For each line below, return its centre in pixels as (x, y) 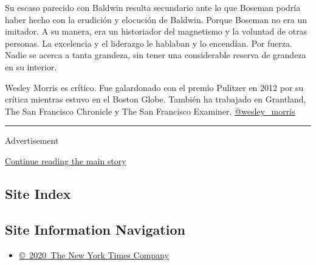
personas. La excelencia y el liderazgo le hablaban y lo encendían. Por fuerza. (149, 43)
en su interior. (31, 66)
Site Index (38, 193)
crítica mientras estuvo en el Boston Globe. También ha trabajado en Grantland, (156, 99)
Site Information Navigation (95, 229)
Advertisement (32, 140)
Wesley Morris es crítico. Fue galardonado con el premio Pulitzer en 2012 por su (154, 87)
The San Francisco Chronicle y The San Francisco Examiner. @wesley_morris (150, 111)
